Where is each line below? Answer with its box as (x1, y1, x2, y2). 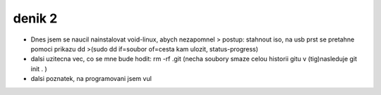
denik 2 (13, 11, 58, 26)
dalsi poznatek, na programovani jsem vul (30, 75, 152, 83)
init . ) (30, 64, 47, 73)
